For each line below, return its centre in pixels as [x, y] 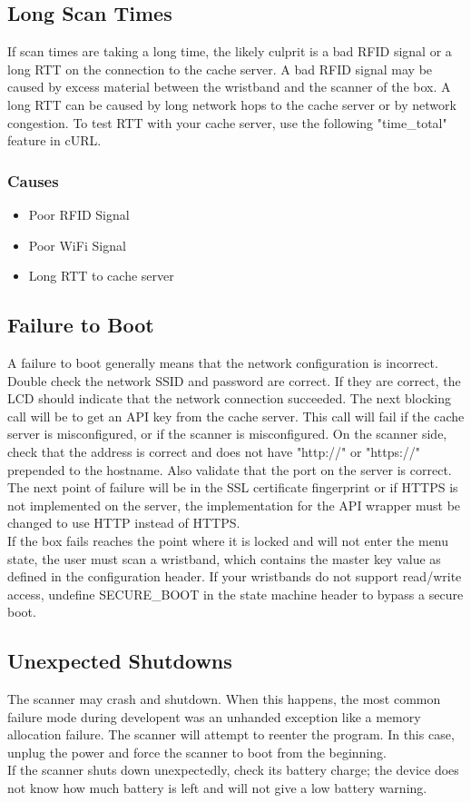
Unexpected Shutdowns [120, 661]
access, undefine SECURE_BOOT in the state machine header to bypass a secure [235, 594]
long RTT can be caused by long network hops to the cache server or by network [232, 104]
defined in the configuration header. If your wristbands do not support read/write [235, 576]
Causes [33, 180]
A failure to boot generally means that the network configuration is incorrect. [223, 362]
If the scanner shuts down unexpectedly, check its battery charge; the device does [233, 770]
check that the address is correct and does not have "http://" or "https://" [214, 451]
